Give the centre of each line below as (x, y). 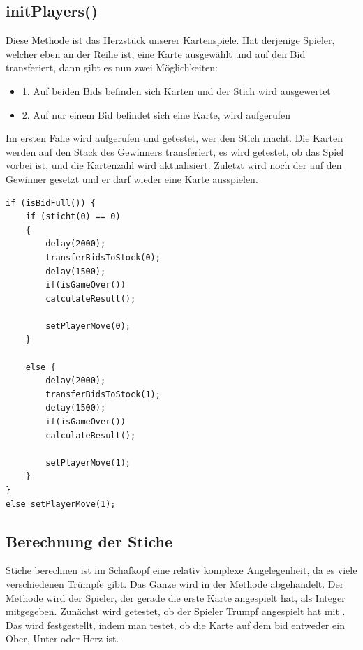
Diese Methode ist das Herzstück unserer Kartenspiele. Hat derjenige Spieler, (170, 40)
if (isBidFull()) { (51, 203)
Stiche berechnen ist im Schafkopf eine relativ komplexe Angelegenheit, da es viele (181, 570)
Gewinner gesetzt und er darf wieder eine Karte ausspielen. (132, 178)
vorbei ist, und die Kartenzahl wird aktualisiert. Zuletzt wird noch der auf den (174, 165)
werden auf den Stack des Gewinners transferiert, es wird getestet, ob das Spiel (175, 151)
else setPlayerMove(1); (61, 504)
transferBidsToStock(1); (103, 394)
